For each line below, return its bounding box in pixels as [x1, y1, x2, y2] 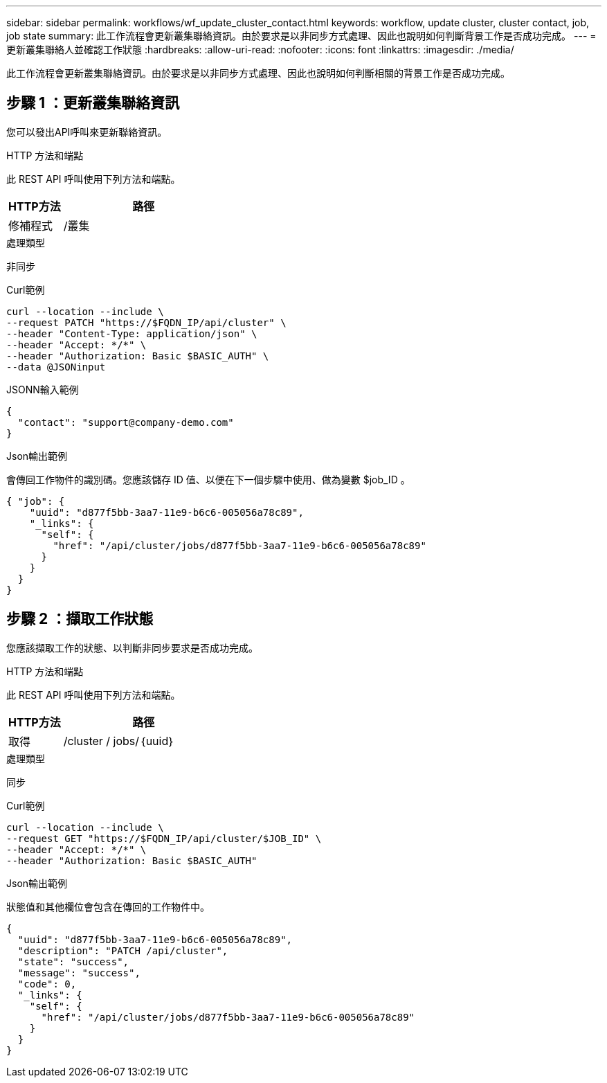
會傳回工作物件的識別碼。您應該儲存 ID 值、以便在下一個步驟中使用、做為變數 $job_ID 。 [6, 473, 410, 485]
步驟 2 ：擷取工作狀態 [6, 610, 154, 628]
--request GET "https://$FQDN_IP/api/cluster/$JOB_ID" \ [6, 832, 322, 844]
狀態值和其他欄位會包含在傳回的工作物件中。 [6, 900, 210, 913]
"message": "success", [17, 967, 141, 978]
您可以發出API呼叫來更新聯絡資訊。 [6, 125, 167, 138]
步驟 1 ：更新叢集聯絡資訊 [6, 94, 179, 112]
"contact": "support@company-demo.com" [17, 416, 234, 428]
